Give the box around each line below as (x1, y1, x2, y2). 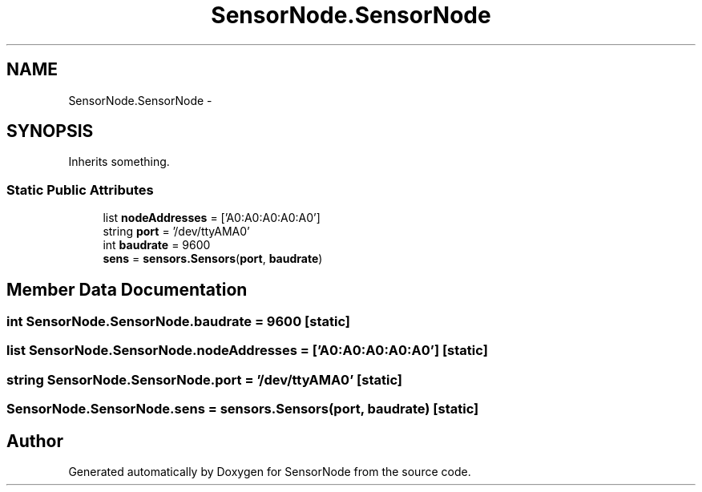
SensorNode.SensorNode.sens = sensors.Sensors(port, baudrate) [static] (6, 401, 479, 417)
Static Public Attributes (6, 181, 154, 198)
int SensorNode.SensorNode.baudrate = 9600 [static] (6, 313, 350, 330)
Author (6, 430, 63, 451)
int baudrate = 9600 (103, 238, 211, 252)
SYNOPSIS (6, 121, 94, 142)
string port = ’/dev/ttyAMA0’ (103, 224, 250, 239)
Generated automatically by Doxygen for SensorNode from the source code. (68, 465, 471, 478)
